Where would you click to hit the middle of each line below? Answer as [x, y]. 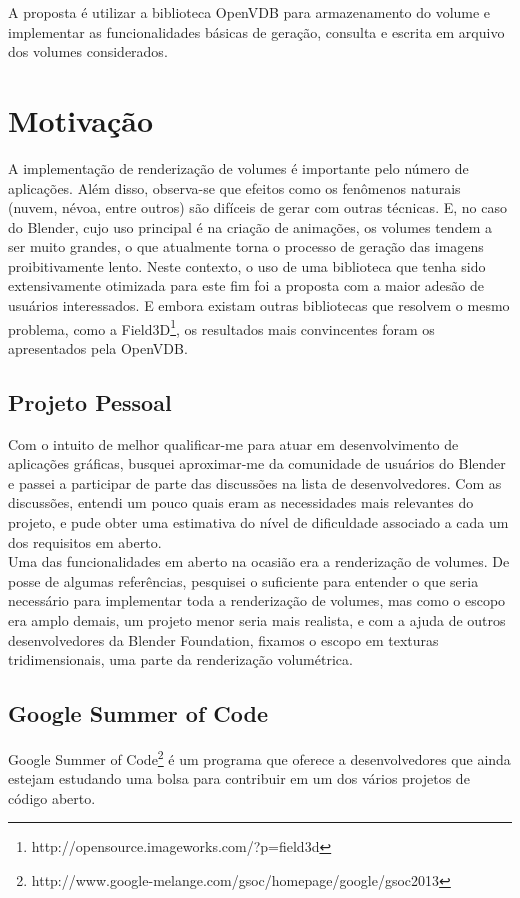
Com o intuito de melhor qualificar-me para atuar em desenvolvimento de [233, 443]
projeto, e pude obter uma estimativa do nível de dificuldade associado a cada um [258, 522]
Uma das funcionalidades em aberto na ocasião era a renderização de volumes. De [259, 561]
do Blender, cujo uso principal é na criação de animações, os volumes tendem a [250, 226]
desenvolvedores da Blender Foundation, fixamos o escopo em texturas [223, 639]
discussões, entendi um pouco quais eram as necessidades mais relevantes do [241, 502]
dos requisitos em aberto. [85, 541]
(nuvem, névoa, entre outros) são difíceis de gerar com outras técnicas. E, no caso [257, 207]
